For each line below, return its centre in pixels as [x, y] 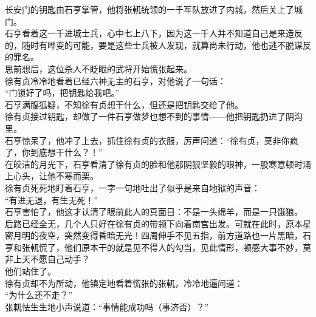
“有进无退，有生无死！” [52, 199]
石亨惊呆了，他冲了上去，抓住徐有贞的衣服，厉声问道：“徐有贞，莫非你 [147, 140]
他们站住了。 [30, 271]
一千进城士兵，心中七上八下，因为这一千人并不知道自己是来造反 [175, 33]
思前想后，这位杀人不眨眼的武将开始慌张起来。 [98, 68]
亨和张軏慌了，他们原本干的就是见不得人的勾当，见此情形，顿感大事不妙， [154, 247]
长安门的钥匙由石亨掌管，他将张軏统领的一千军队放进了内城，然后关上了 [149, 9]
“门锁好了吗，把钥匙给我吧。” [62, 93]
